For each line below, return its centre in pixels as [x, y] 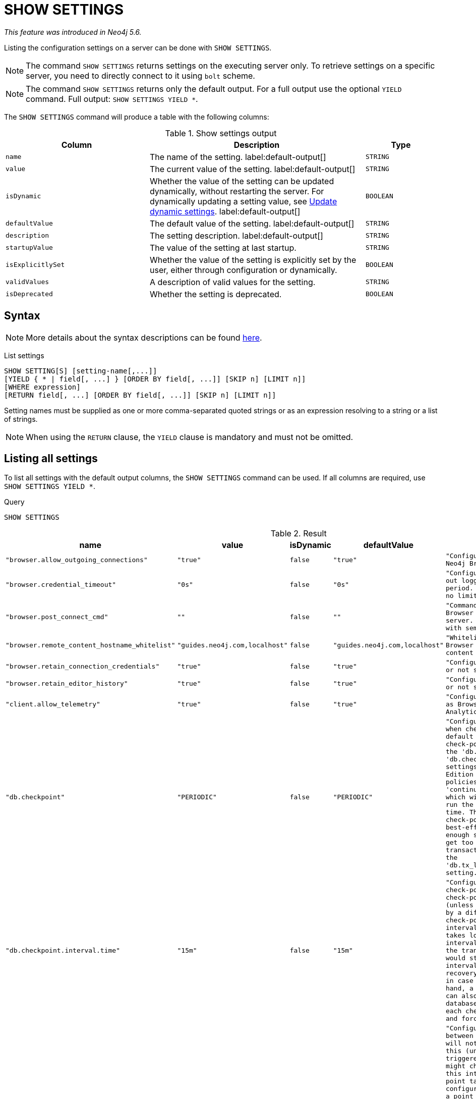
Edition [459, 775]
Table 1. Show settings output [221, 133]
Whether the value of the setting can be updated [242, 181]
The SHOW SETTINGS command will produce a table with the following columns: [137, 117]
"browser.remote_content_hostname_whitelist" [91, 645]
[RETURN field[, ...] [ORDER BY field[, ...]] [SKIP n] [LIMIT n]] [140, 395]
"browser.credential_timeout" [61, 584]
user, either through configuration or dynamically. [243, 270]
